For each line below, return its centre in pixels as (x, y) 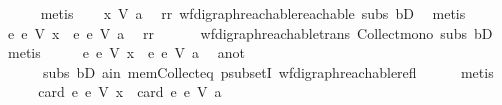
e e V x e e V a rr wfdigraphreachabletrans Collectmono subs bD (250, 32)
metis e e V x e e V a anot (126, 52)
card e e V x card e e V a (130, 91)
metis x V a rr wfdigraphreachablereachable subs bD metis (253, 13)
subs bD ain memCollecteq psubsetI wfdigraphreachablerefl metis (268, 71)
